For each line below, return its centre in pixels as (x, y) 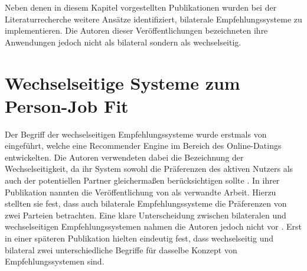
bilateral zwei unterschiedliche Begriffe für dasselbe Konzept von (121, 249)
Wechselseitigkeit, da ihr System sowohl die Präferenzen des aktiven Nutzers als (149, 169)
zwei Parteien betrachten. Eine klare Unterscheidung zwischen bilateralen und (146, 215)
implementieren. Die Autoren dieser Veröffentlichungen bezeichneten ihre (136, 30)
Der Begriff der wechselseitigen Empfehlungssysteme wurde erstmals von (136, 134)
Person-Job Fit (67, 105)
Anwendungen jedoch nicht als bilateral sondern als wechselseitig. (123, 42)
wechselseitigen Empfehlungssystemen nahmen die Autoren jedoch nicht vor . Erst (153, 226)
